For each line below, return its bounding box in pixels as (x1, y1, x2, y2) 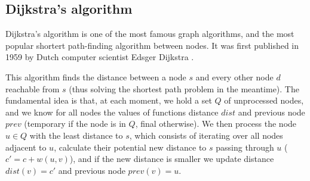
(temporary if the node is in (24, 117, 126, 130)
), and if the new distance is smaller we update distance (69, 152, 274, 165)
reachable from (5, 82, 60, 95)
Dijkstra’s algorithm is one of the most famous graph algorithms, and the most (5, 27, 294, 40)
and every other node (195, 70, 274, 83)
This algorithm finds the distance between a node (5, 70, 186, 83)
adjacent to (5, 141, 47, 153)
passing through (216, 141, 274, 153)
